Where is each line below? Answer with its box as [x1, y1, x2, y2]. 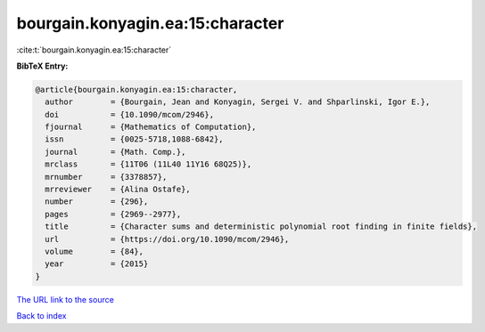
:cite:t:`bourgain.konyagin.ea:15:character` [16, 45, 172, 55]
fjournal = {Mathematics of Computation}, [45, 122, 257, 133]
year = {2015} [45, 259, 149, 269]
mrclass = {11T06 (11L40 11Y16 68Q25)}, [45, 159, 252, 169]
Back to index [16, 311, 67, 321]
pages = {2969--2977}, [45, 209, 182, 219]
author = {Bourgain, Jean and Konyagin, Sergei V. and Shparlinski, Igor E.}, [45, 97, 431, 107]
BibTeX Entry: [16, 61, 69, 71]
